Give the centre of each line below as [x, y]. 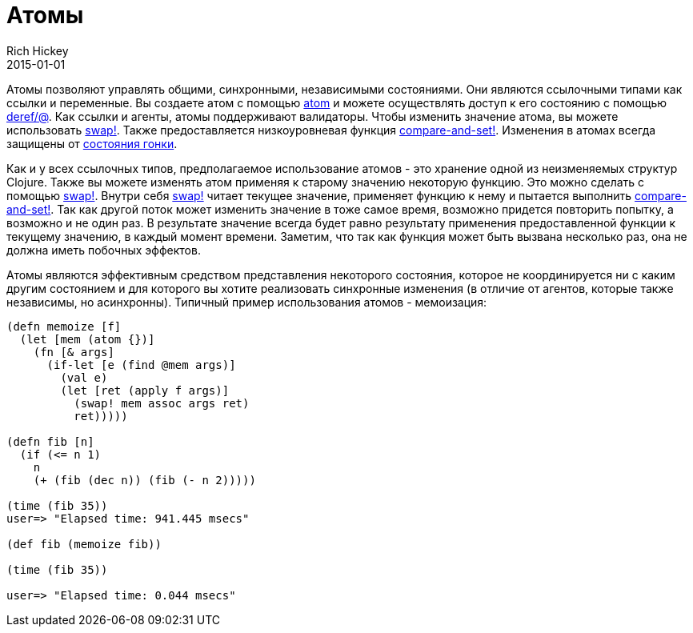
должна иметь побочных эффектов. [104, 250]
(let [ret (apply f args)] [145, 390]
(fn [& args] [74, 352]
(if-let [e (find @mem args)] [141, 365]
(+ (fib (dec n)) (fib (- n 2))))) [144, 480]
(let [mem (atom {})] [87, 339]
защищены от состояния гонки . [92, 143]
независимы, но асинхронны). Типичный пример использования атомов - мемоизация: [247, 302]
